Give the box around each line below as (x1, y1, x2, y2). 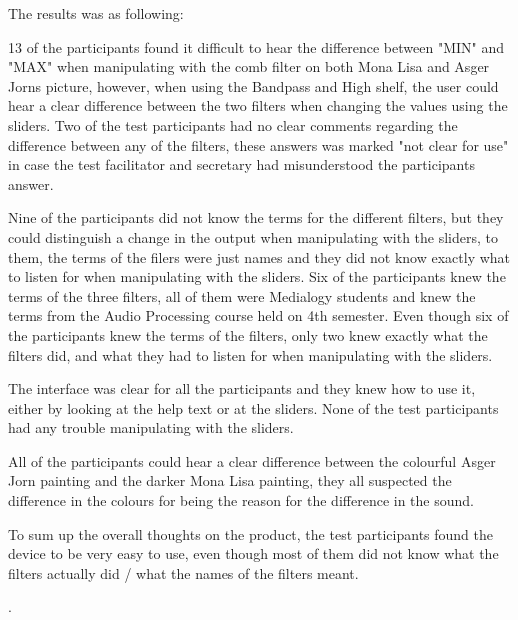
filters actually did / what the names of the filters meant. (8, 562, 359, 583)
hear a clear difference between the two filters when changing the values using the (8, 95, 508, 116)
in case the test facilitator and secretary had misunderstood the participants (8, 154, 475, 175)
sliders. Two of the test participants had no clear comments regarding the (8, 114, 458, 135)
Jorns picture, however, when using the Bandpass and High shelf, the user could (8, 75, 499, 96)
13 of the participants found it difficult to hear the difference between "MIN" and (8, 36, 505, 57)
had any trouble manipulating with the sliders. (8, 417, 294, 438)
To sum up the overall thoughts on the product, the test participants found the (8, 523, 494, 544)
